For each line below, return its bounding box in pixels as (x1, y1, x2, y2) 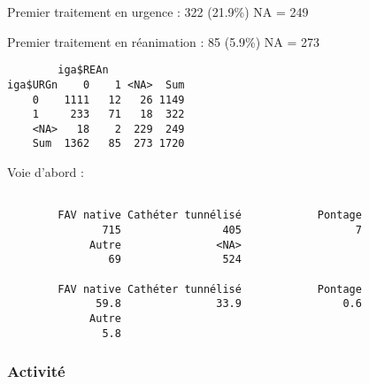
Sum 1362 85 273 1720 (32, 137, 185, 150)
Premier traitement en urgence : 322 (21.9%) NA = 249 (7, 3, 309, 20)
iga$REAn (58, 64, 109, 77)
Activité (7, 360, 65, 382)
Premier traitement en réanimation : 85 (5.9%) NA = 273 (7, 32, 320, 50)
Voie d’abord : (7, 163, 84, 181)
